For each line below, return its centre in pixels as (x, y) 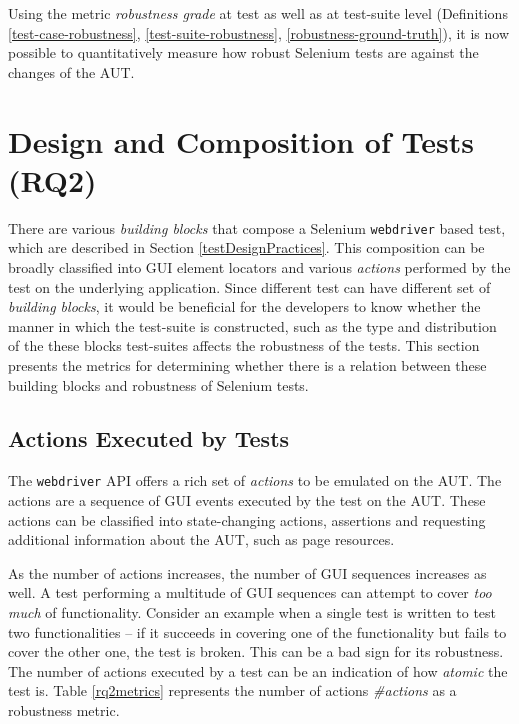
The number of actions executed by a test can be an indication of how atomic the (258, 670)
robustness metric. (64, 709)
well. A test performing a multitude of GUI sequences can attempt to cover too (250, 592)
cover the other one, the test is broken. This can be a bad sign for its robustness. (256, 651)
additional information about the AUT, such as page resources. (201, 539)
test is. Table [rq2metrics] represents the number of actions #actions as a (232, 690)
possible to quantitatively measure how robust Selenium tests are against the (243, 52)
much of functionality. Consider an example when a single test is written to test (252, 611)
